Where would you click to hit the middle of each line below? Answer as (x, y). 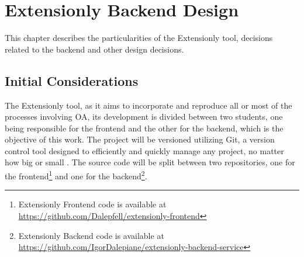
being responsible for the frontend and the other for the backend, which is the (144, 128)
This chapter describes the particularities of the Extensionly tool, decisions (139, 38)
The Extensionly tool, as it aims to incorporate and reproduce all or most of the (148, 105)
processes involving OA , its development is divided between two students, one (144, 117)
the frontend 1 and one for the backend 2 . (76, 175)
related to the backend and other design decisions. (94, 49)
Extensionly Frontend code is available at (92, 204)
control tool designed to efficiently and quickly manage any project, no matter (144, 150)
